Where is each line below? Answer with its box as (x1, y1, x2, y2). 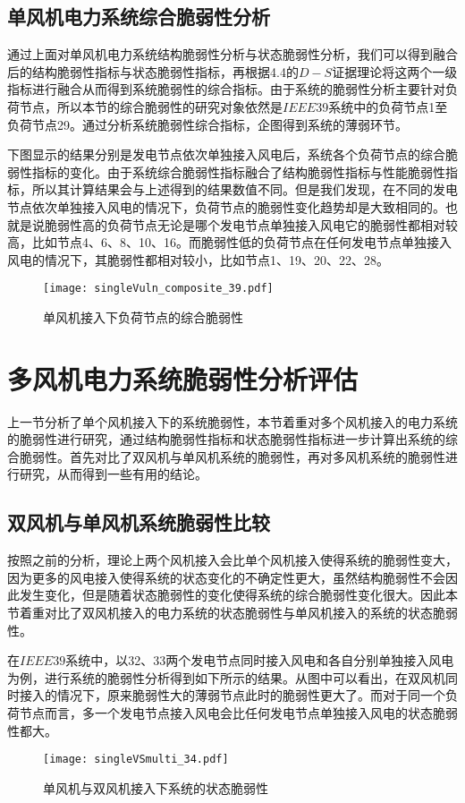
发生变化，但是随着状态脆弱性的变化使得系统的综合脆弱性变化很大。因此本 (19, 585, 458, 604)
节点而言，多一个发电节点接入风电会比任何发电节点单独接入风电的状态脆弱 (19, 704, 458, 722)
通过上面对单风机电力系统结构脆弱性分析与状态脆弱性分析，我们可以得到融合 (7, 45, 458, 64)
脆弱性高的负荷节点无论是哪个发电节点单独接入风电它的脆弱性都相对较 (44, 215, 458, 234)
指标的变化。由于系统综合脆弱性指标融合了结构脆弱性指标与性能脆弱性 (31, 162, 445, 181)
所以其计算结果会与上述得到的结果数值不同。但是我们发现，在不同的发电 (31, 180, 458, 199)
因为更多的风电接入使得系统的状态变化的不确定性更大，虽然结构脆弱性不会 (7, 568, 445, 586)
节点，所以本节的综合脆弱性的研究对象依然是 (19, 97, 283, 115)
